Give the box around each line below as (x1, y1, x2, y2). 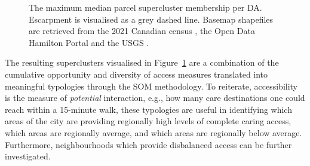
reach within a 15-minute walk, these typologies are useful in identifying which (5, 103, 292, 115)
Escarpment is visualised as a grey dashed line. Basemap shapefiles (29, 13, 274, 25)
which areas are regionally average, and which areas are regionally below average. (5, 126, 302, 139)
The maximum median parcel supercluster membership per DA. (29, 1, 262, 13)
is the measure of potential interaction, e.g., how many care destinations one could (5, 91, 305, 104)
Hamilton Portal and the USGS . (29, 36, 149, 48)
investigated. (5, 150, 51, 162)
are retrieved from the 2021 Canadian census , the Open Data (29, 24, 255, 37)
